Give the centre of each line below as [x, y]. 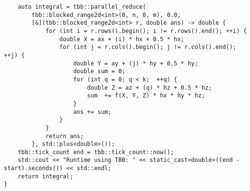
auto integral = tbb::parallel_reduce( [82, 7]
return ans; [64, 136]
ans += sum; [92, 112]
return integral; [46, 176]
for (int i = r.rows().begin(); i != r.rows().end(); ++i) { [146, 31]
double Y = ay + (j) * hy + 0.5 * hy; [136, 63]
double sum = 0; [99, 72]
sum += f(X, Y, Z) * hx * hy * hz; [146, 96]
